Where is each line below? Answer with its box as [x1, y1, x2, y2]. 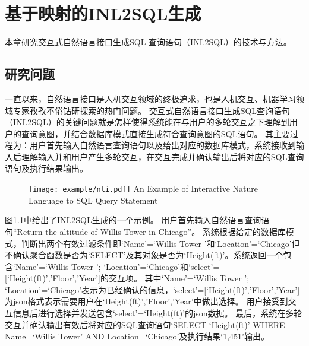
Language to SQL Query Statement [29, 193, 158, 206]
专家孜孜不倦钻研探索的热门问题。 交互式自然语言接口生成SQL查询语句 [12, 104, 291, 116]
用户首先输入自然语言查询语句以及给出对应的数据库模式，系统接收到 [29, 139, 296, 151]
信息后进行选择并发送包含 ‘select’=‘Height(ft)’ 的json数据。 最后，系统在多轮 [12, 307, 302, 319]
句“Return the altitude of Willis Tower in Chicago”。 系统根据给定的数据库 [5, 225, 286, 237]
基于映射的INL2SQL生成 [5, 1, 201, 26]
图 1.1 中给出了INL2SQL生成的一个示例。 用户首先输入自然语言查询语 [5, 214, 270, 226]
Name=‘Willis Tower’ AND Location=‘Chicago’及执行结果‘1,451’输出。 [5, 330, 270, 342]
